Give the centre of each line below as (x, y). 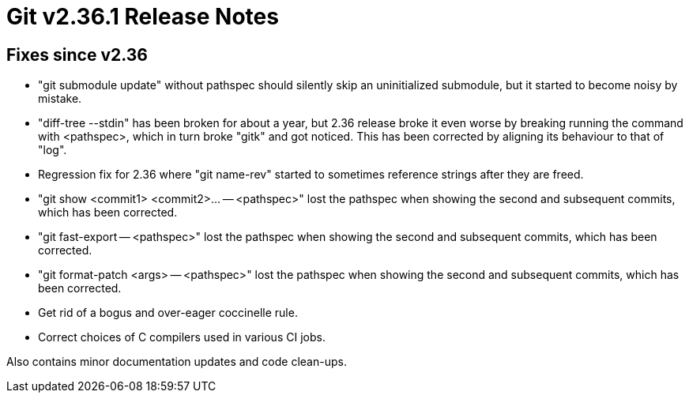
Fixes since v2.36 (77, 55)
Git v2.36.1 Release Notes (143, 17)
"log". (53, 150)
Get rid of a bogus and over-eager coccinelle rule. (168, 313)
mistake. (60, 99)
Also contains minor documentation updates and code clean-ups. (177, 362)
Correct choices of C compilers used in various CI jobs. (182, 337)
